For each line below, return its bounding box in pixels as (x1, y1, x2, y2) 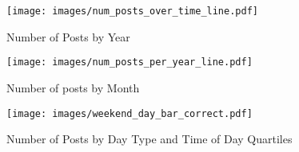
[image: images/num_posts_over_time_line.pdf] (6, 6, 258, 17)
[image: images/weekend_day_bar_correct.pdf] (6, 107, 253, 119)
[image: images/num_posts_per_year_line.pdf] (6, 57, 253, 68)
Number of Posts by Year (6, 28, 130, 45)
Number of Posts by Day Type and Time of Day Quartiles (6, 131, 293, 147)
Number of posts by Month (6, 79, 140, 95)
